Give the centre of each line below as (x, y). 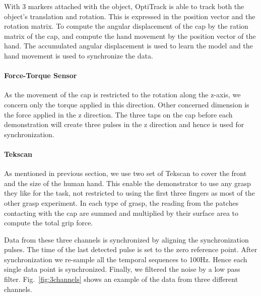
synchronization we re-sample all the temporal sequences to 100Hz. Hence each (126, 259)
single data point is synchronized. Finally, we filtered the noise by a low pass (122, 269)
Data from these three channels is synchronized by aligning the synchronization (126, 239)
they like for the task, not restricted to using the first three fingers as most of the (129, 193)
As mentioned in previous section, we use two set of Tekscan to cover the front (125, 173)
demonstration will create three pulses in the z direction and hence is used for (124, 124)
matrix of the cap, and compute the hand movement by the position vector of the (130, 36)
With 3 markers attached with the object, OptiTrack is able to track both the (124, 6)
